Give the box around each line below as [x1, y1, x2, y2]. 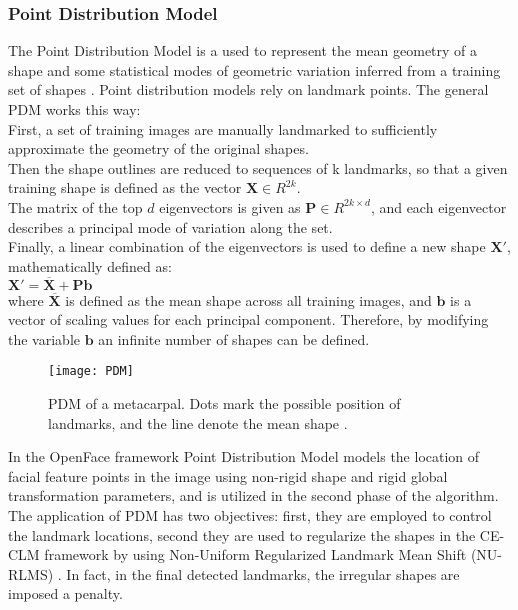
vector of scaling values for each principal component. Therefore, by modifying [8, 309, 489, 330]
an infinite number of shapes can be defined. [98, 328, 370, 349]
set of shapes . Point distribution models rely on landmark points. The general [8, 79, 489, 100]
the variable [8, 328, 80, 349]
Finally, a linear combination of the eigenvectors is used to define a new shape [8, 236, 486, 257]
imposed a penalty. [8, 583, 123, 604]
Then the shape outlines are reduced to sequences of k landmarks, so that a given [8, 157, 508, 178]
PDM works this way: [8, 99, 141, 119]
